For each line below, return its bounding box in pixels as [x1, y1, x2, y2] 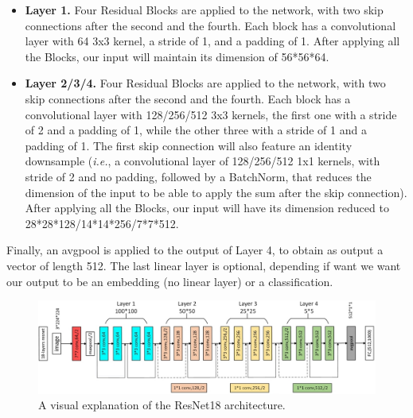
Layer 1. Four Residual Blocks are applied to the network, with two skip [25, 2, 384, 17]
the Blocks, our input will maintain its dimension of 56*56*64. [25, 48, 329, 64]
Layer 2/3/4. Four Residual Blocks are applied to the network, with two [25, 75, 386, 91]
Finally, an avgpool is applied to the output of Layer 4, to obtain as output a [6, 242, 384, 258]
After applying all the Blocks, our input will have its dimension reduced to [25, 199, 389, 216]
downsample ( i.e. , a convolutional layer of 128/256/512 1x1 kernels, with [25, 153, 380, 169]
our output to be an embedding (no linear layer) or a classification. [6, 273, 333, 289]
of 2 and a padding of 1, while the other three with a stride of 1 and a [25, 122, 367, 138]
